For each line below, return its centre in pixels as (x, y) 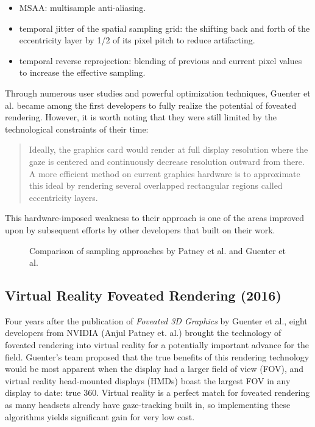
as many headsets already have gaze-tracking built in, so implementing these (148, 405)
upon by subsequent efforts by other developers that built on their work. (140, 229)
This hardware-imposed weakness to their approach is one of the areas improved (155, 218)
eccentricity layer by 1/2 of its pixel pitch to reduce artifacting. (137, 40)
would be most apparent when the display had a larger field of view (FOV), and (154, 369)
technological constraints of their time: (77, 129)
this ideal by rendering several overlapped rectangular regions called (156, 185)
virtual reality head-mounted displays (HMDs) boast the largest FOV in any (148, 380)
